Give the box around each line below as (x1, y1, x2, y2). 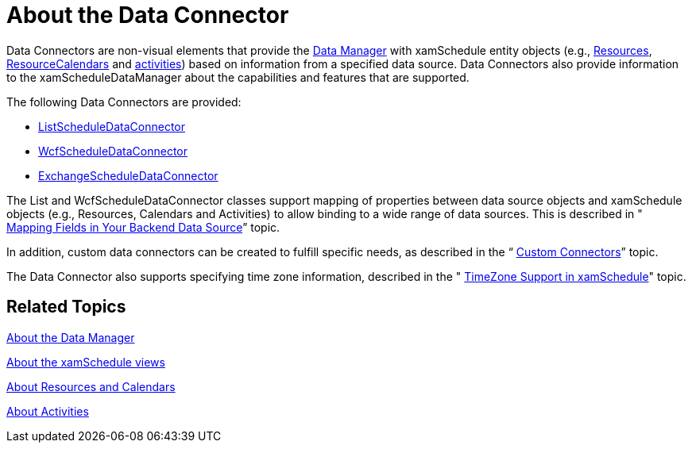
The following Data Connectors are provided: (6, 94, 242, 109)
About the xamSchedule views (6, 355, 165, 369)
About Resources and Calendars (6, 379, 176, 393)
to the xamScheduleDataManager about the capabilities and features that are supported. (6, 70, 470, 84)
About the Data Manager (6, 330, 135, 344)
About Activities (6, 404, 89, 418)
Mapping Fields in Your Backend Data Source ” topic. (6, 220, 280, 234)
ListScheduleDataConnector (38, 119, 186, 133)
